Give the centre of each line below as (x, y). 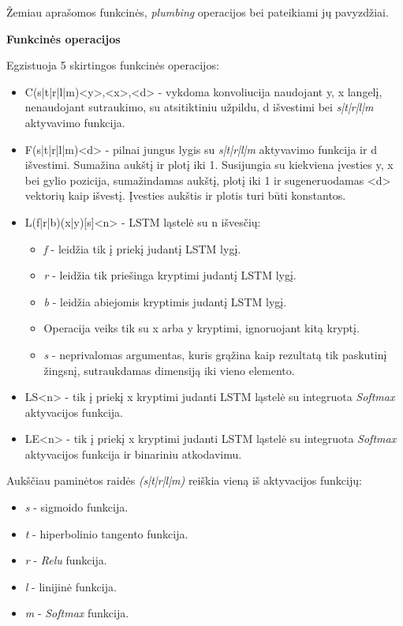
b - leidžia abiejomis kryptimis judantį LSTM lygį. (165, 301)
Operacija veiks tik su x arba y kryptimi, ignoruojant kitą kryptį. (201, 328)
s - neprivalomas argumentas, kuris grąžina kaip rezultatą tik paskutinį (215, 354)
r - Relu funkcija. (66, 560)
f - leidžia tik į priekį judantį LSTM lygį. (142, 248)
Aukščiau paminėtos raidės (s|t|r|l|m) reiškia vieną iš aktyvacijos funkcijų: (184, 480)
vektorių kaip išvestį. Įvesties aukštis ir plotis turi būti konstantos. (185, 195)
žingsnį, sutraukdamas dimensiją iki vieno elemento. (169, 370)
